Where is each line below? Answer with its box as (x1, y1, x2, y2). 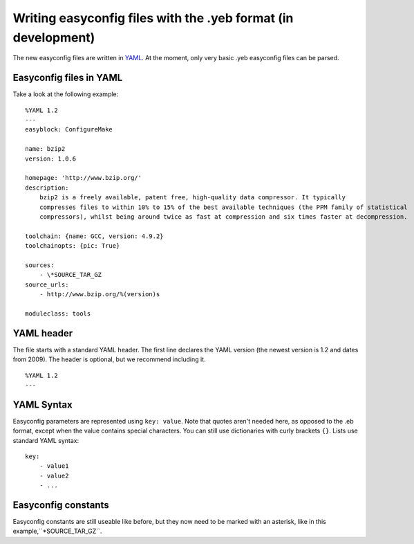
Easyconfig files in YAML (12, 72, 123, 84)
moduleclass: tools (25, 309, 91, 318)
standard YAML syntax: (12, 436, 79, 444)
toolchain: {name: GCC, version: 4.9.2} (25, 232, 164, 240)
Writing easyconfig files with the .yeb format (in (12, 10, 294, 26)
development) (12, 30, 95, 45)
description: (25, 183, 69, 192)
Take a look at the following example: (12, 90, 119, 98)
